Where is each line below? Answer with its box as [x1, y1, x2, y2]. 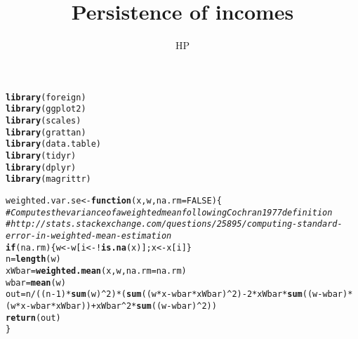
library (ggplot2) [6, 104, 86, 114]
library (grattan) [6, 127, 86, 138]
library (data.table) [6, 139, 102, 149]
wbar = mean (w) [6, 277, 66, 288]
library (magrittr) [6, 174, 91, 185]
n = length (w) [6, 254, 61, 265]
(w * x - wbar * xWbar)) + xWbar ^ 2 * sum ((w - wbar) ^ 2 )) [6, 300, 217, 311]
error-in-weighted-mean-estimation [6, 230, 172, 241]
